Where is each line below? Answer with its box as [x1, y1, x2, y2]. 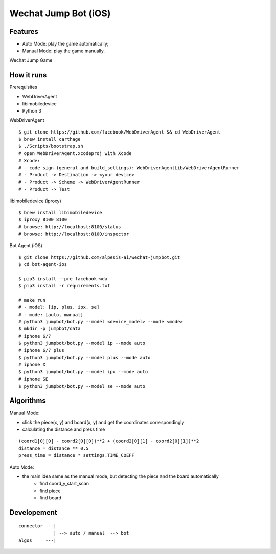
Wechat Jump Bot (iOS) [9, 8, 111, 19]
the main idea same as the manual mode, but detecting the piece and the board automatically [22, 473, 219, 479]
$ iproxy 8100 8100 [18, 217, 67, 223]
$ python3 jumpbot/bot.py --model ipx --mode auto [18, 369, 148, 374]
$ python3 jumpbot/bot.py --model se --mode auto [18, 383, 146, 389]
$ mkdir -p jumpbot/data [18, 326, 81, 332]
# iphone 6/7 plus [18, 347, 65, 353]
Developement [9, 508, 57, 517]
